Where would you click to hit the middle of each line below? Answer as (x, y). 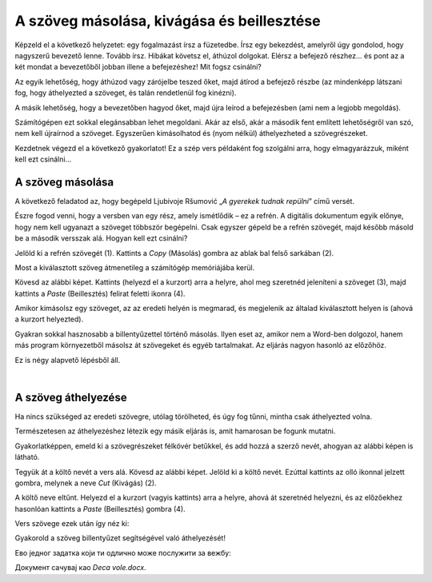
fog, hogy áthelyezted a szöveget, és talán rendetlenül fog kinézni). (126, 93)
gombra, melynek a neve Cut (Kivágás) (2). (86, 483)
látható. (27, 457)
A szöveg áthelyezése (71, 397)
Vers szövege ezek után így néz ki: (72, 524)
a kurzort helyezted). (49, 319)
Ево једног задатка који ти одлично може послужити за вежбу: (123, 552)
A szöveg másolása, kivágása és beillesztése (168, 21)
